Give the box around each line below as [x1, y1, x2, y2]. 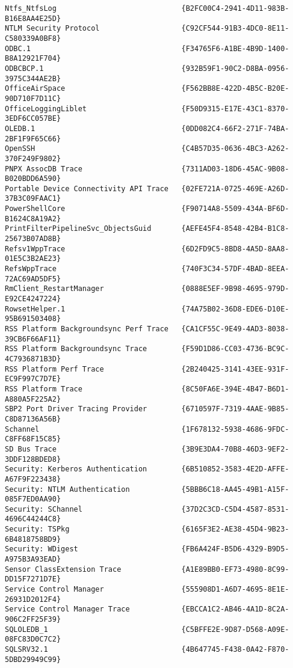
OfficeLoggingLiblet [5, 104, 87, 113]
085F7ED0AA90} [5, 495, 61, 504]
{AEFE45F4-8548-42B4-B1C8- [181, 224, 289, 233]
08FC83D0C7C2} [5, 635, 61, 644]
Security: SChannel [5, 504, 82, 513]
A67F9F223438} [5, 474, 61, 483]
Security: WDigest [5, 545, 78, 554]
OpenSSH [5, 144, 35, 153]
